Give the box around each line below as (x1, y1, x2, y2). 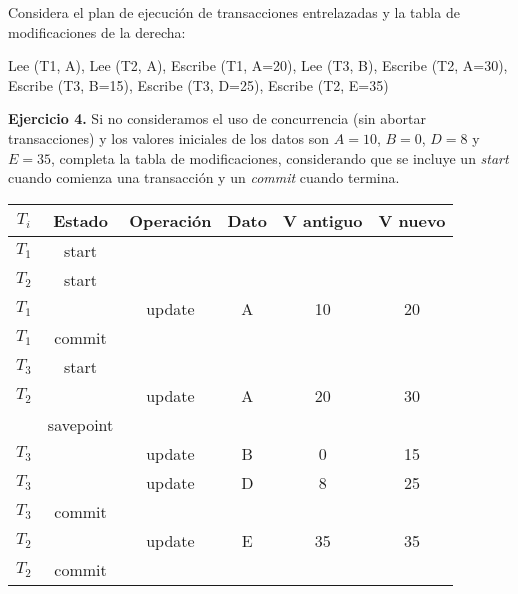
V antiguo (282, 208, 363, 232)
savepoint (47, 412, 114, 436)
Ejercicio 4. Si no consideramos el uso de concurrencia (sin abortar (8, 108, 426, 129)
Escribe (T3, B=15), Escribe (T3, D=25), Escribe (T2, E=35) (8, 74, 389, 95)
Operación (129, 208, 212, 232)
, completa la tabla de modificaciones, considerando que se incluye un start (51, 147, 509, 168)
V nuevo (378, 208, 446, 232)
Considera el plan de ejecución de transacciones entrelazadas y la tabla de (8, 2, 460, 22)
